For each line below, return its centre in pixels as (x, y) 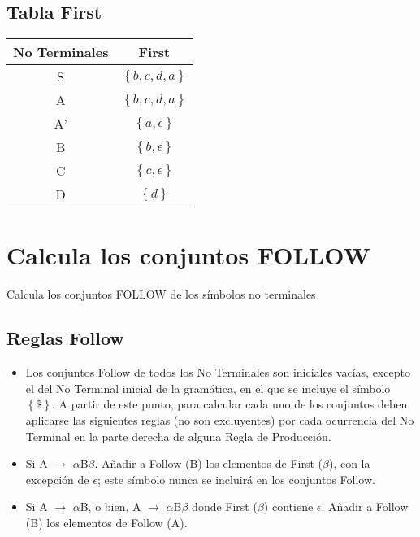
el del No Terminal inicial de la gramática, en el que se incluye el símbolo (208, 388)
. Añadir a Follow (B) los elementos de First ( (209, 463)
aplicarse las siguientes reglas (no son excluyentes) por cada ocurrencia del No (220, 419)
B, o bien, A (110, 506)
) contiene (288, 506)
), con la (349, 463)
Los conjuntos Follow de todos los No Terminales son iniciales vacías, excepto (218, 372)
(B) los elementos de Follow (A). (106, 522)
